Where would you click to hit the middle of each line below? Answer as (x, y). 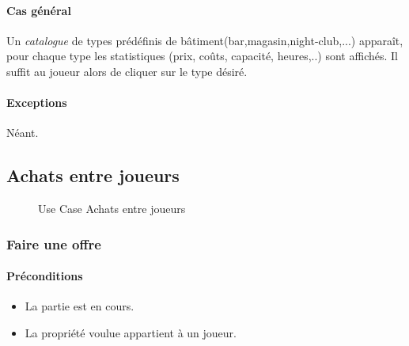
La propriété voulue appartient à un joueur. (131, 333)
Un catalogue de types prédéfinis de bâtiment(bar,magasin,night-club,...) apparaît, (205, 40)
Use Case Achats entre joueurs (112, 209)
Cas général (39, 10)
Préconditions (45, 276)
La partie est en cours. (80, 306)
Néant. (23, 133)
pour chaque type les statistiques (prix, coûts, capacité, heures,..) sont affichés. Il (202, 56)
